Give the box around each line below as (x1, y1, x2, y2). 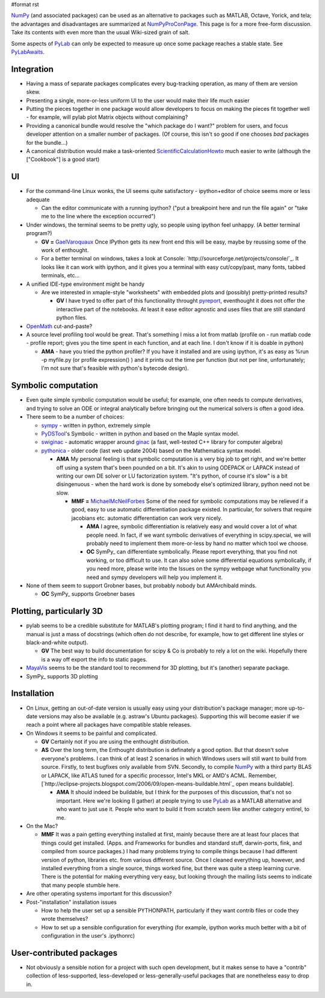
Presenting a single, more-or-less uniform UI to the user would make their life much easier (26, 96, 250, 104)
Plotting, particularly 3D (11, 606, 104, 616)
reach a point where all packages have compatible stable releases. (26, 721, 192, 728)
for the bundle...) (26, 139, 68, 146)
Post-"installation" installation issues (26, 899, 117, 906)
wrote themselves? (41, 915, 88, 923)
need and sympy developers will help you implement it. (86, 573, 223, 581)
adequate (26, 196, 50, 203)
